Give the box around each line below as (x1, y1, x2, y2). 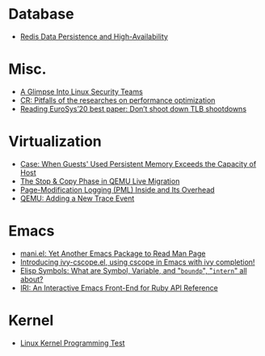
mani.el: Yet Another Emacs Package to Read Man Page (19, 248, 206, 258)
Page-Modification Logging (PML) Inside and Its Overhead (19, 184, 216, 194)
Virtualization (8, 133, 103, 150)
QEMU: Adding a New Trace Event (19, 193, 135, 203)
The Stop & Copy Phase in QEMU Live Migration (19, 176, 180, 186)
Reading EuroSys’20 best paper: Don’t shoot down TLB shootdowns (19, 104, 247, 113)
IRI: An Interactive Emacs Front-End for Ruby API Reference (19, 282, 218, 292)
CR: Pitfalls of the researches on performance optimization (19, 95, 216, 105)
